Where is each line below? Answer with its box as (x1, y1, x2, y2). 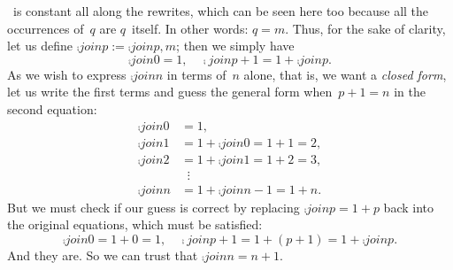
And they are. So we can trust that (7, 245, 198, 264)
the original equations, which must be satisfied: (7, 215, 263, 234)
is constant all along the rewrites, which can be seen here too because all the (12, 2, 429, 19)
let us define (7, 36, 73, 55)
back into (383, 197, 434, 216)
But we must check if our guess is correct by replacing (7, 197, 300, 216)
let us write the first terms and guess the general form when (7, 82, 333, 101)
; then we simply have (176, 36, 295, 55)
